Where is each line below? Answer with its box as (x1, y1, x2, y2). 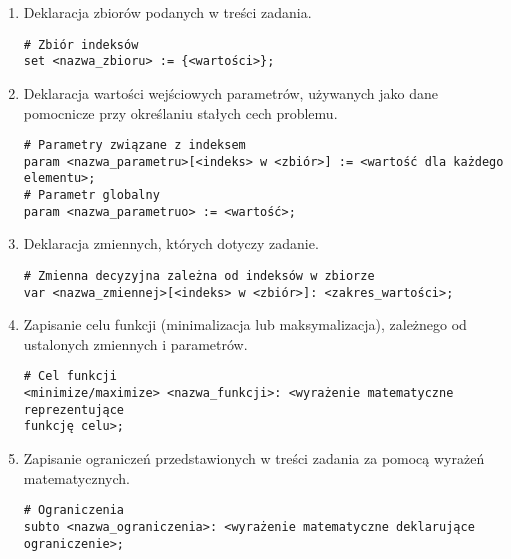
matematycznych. (23, 467, 130, 488)
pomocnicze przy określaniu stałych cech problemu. (23, 102, 338, 123)
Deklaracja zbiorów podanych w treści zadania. (23, 2, 312, 22)
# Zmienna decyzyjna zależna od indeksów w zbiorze (23, 268, 375, 283)
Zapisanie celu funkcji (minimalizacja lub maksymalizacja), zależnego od (23, 314, 467, 335)
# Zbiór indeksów (23, 37, 139, 52)
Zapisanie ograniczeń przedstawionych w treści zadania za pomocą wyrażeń (23, 448, 485, 469)
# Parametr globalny (23, 188, 160, 203)
